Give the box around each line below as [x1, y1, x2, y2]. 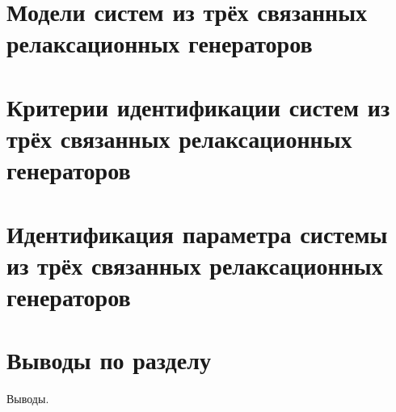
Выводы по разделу [6, 343, 211, 376]
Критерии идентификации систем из [6, 90, 390, 123]
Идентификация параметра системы [6, 217, 388, 250]
